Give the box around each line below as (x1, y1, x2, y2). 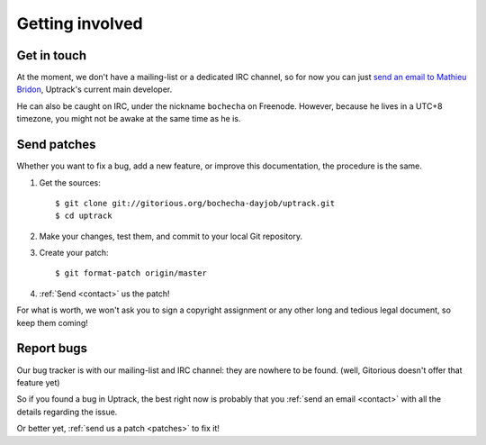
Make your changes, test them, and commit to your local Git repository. (39, 231, 303, 241)
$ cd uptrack (55, 211, 112, 221)
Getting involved (16, 14, 143, 33)
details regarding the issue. (16, 406, 118, 417)
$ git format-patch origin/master (55, 268, 207, 278)
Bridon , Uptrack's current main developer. (16, 84, 173, 95)
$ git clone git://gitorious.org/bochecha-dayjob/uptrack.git (55, 198, 336, 208)
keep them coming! (16, 317, 89, 328)
